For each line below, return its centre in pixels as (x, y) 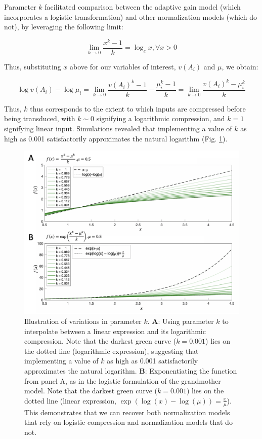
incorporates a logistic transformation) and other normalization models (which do (130, 16)
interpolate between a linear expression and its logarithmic (115, 331)
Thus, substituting (33, 66)
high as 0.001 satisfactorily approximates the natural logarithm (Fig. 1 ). (116, 138)
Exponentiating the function (193, 370)
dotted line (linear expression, (70, 400)
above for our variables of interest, (123, 66)
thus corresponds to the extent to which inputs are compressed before (138, 108)
